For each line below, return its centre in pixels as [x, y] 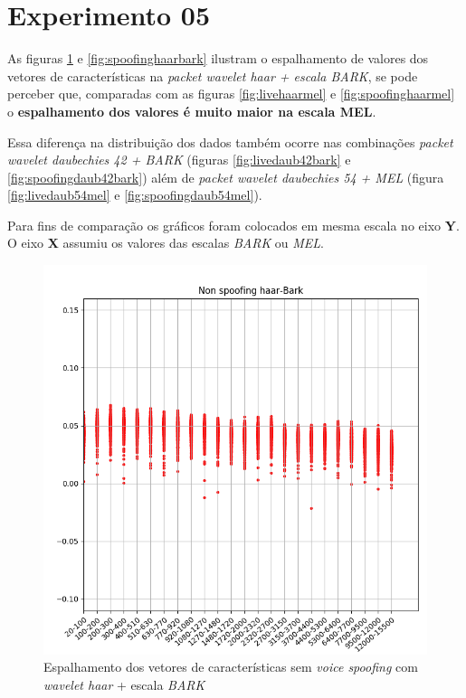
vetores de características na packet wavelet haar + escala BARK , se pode [213, 75]
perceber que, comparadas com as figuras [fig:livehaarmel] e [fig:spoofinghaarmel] [231, 94]
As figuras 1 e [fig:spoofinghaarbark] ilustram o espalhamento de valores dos [218, 58]
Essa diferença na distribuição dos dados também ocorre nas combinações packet [230, 141]
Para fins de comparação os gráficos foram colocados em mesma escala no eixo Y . [233, 225]
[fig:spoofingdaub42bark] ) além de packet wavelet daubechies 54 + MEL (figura [226, 177]
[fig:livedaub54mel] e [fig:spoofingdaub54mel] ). [135, 195]
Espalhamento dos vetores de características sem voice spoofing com [231, 667]
